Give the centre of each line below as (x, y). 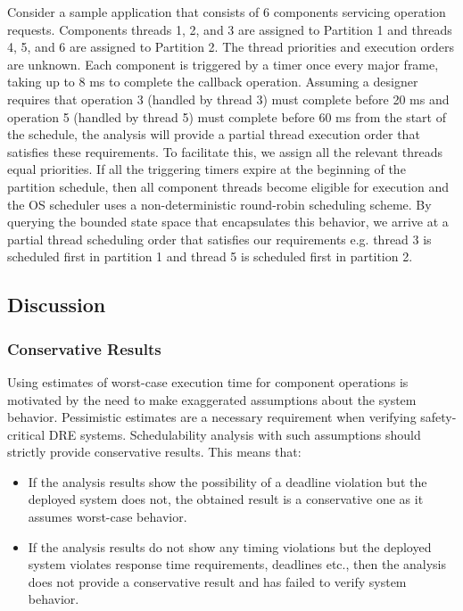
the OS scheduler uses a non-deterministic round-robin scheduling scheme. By (219, 204)
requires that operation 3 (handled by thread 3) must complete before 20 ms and (228, 99)
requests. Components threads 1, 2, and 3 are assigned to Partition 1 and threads (230, 29)
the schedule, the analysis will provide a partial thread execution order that (214, 134)
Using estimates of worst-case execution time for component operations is (208, 381)
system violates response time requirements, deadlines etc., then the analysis (237, 564)
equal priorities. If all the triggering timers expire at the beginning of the (207, 169)
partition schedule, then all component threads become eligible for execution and (228, 186)
